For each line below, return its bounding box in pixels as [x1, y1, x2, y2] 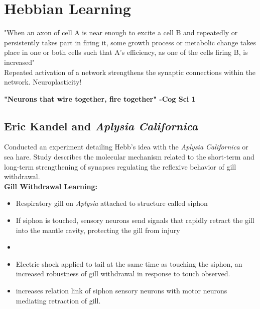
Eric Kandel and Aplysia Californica [4, 118, 198, 133]
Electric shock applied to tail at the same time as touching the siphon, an [16, 258, 242, 269]
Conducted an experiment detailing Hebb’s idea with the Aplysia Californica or [4, 141, 248, 152]
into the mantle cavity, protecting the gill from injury [16, 224, 180, 235]
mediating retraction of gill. [16, 295, 101, 305]
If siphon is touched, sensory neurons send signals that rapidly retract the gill [16, 215, 254, 225]
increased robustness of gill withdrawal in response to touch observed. [16, 268, 230, 279]
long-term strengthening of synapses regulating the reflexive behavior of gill [4, 161, 236, 172]
